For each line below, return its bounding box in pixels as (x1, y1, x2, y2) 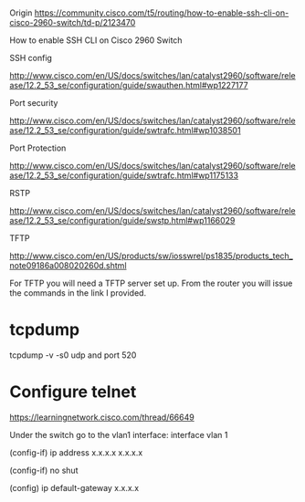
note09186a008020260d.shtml (9, 260, 127, 271)
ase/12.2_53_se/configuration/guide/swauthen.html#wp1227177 (9, 80, 248, 91)
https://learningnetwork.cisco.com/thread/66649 (9, 412, 195, 423)
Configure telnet (9, 382, 137, 403)
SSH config (9, 53, 53, 64)
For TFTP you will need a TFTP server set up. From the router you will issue (9, 277, 293, 289)
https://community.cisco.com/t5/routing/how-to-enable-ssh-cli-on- (34, 7, 289, 18)
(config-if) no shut (9, 465, 79, 476)
